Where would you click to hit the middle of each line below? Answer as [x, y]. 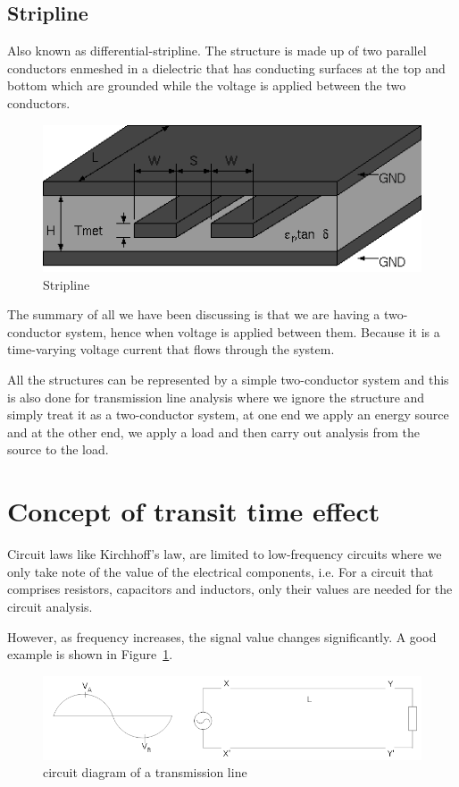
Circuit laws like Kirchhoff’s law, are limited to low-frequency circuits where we [225, 554]
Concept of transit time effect [194, 511]
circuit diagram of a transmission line [145, 772]
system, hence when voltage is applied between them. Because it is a [253, 331]
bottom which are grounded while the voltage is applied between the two [207, 85]
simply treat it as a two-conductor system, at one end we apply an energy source [228, 415]
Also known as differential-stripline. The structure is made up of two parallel [217, 51]
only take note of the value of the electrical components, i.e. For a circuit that [221, 571]
